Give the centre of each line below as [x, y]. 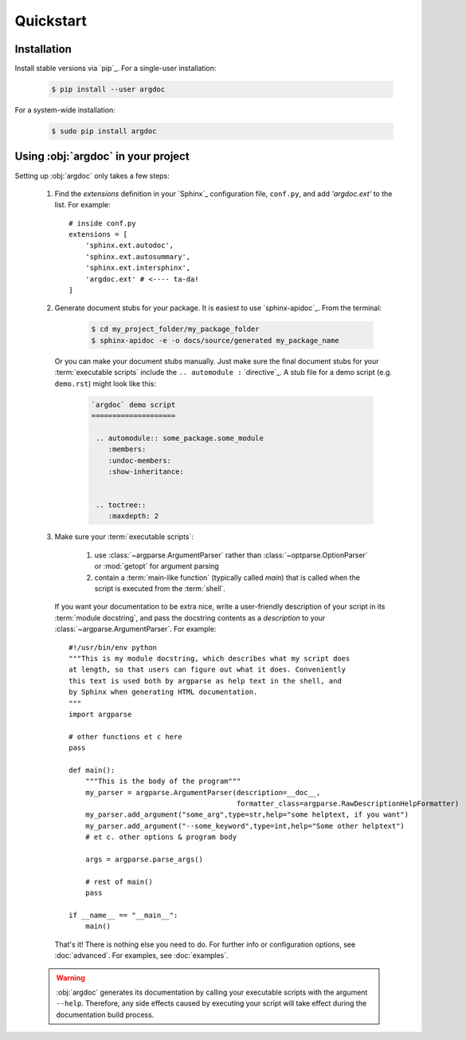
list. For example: [82, 205]
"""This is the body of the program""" [163, 781]
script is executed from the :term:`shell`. [160, 589]
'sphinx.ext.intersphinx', [138, 268]
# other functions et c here [125, 737]
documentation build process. [105, 1014]
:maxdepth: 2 [133, 516]
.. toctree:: [121, 505]
